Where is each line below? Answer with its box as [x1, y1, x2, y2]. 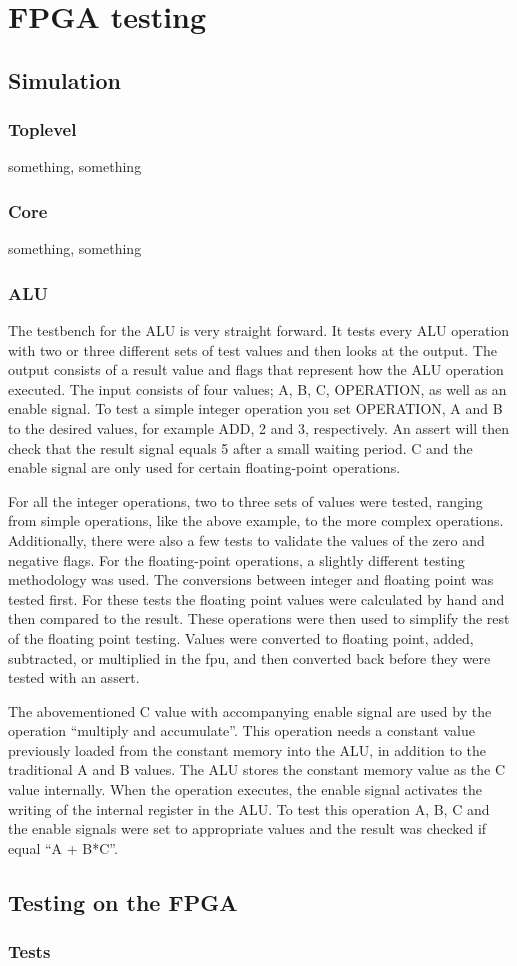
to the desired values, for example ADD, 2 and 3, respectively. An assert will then [8, 417, 510, 438]
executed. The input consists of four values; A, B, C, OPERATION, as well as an [8, 378, 507, 399]
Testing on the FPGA [8, 886, 238, 917]
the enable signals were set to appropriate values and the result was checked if [8, 818, 487, 839]
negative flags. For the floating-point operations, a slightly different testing [8, 549, 465, 570]
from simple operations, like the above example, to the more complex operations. [8, 510, 504, 531]
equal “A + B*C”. [8, 837, 118, 858]
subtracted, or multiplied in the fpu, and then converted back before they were [8, 647, 491, 668]
